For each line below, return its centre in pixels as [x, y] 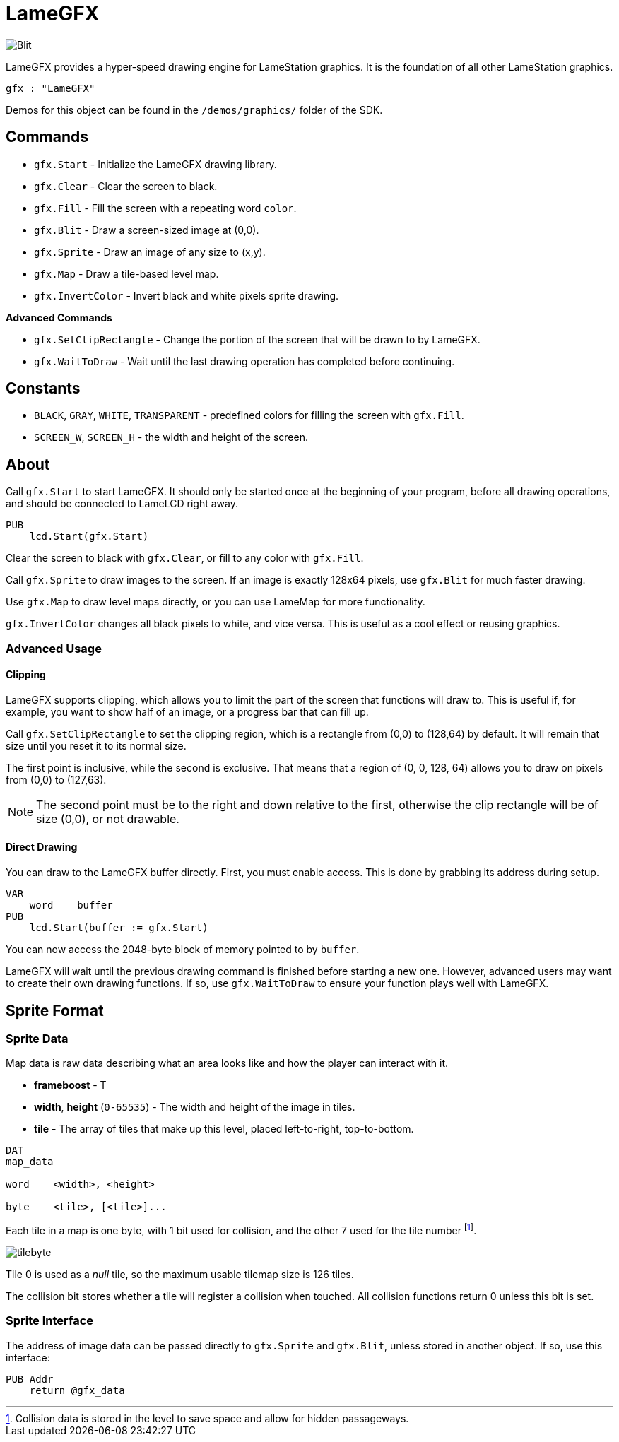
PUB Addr [30, 1379]
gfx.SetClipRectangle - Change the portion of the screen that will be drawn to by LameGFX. [257, 339]
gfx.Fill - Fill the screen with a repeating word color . [165, 208]
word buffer [71, 905]
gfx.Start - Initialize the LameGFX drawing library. [155, 164]
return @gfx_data [77, 1390]
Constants [43, 389]
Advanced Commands [59, 317]
